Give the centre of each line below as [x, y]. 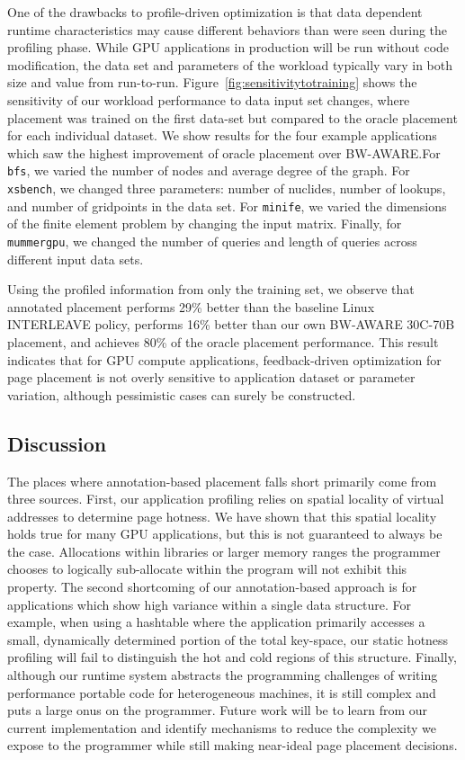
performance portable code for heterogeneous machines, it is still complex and [222, 692]
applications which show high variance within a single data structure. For [210, 604]
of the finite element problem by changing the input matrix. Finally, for [205, 224]
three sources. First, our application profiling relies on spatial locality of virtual [226, 499]
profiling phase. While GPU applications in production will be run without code [228, 47]
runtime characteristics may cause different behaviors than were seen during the [228, 29]
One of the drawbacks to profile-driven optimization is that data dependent [215, 12]
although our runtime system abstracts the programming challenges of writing [223, 675]
